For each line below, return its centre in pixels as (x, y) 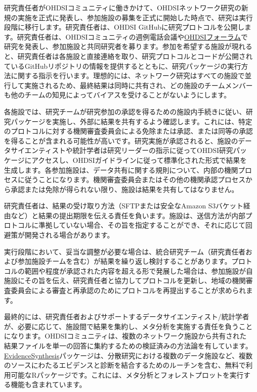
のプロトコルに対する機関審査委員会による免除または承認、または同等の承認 (128, 131)
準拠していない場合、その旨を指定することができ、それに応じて (142, 225)
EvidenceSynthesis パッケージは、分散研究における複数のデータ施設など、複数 (128, 355)
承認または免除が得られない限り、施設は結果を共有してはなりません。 (125, 189)
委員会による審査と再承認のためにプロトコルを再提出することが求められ (128, 290)
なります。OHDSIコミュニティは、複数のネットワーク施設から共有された (128, 336)
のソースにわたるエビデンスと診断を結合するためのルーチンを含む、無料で (125, 365)
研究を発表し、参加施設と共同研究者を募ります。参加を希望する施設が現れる (128, 46)
